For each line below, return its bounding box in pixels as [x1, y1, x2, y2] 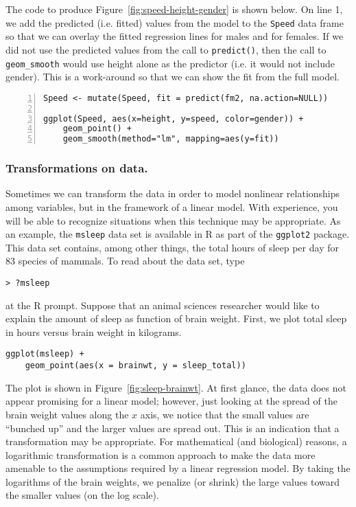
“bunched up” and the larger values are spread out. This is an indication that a [5, 420, 340, 435]
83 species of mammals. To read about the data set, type [5, 253, 245, 268]
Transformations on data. [5, 159, 148, 177]
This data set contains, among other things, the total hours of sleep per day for [5, 240, 339, 254]
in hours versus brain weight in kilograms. [5, 324, 182, 339]
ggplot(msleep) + [5, 349, 84, 359]
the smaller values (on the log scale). [5, 488, 159, 502]
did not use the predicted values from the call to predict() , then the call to [5, 42, 327, 56]
